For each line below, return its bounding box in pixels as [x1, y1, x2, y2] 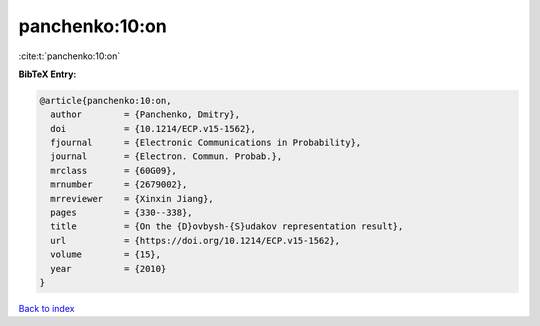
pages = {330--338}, [50, 207, 194, 219]
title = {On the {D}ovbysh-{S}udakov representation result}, [50, 221, 404, 232]
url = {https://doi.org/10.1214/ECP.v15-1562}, [50, 235, 341, 246]
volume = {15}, [50, 249, 162, 260]
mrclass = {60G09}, [50, 165, 177, 176]
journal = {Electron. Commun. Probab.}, [50, 151, 283, 162]
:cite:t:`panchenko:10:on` [18, 50, 121, 62]
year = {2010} [50, 263, 167, 274]
